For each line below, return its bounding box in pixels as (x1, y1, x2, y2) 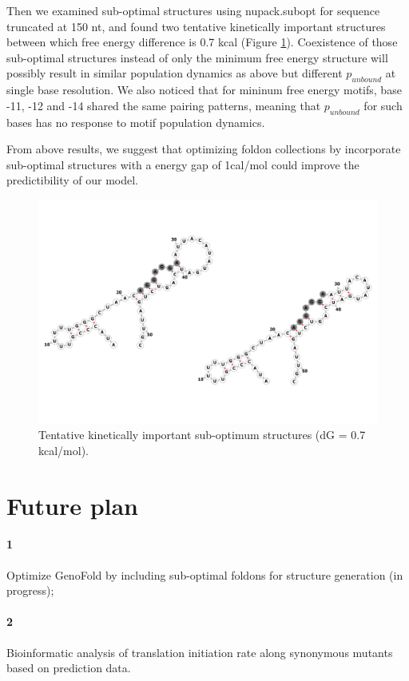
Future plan (6, 489, 139, 521)
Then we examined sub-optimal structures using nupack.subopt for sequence (6, 2, 380, 18)
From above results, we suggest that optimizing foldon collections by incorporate (6, 141, 401, 157)
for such (363, 97, 403, 113)
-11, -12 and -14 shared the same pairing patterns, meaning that (6, 97, 321, 113)
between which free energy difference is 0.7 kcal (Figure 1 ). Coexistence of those (6, 34, 398, 50)
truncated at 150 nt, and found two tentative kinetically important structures (6, 18, 386, 34)
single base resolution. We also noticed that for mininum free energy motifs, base (6, 81, 402, 98)
